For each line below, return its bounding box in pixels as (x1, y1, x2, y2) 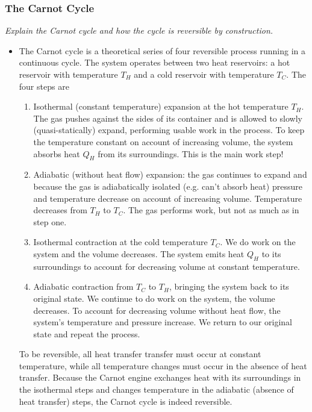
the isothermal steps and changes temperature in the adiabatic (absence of (19, 383, 294, 396)
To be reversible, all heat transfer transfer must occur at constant (19, 348, 261, 360)
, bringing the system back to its (169, 280, 289, 293)
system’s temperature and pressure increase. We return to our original (33, 316, 292, 328)
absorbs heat (33, 147, 80, 160)
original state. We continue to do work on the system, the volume (33, 292, 275, 304)
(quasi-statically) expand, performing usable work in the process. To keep (33, 123, 305, 136)
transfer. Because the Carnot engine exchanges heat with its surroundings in (19, 371, 301, 384)
